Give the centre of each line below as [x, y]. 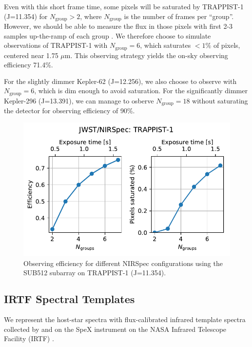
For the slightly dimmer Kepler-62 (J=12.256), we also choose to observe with [120, 81]
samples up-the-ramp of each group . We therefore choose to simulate [107, 35]
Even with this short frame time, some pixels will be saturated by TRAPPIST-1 [124, 6]
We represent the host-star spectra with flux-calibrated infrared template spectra [125, 319]
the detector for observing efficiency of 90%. [69, 111]
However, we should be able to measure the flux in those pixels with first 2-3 [118, 26]
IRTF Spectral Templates [69, 299]
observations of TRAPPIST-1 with [56, 45]
